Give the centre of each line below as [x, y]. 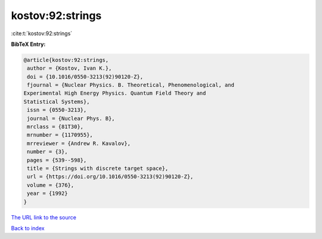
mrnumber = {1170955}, [60, 135]
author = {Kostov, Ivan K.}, [69, 68]
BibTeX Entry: [28, 44]
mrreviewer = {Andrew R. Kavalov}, [79, 143]
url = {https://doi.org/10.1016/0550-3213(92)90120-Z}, [110, 177]
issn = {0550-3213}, [57, 110]
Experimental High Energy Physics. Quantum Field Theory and [115, 93]
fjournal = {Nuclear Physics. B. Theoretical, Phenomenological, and [131, 85]
